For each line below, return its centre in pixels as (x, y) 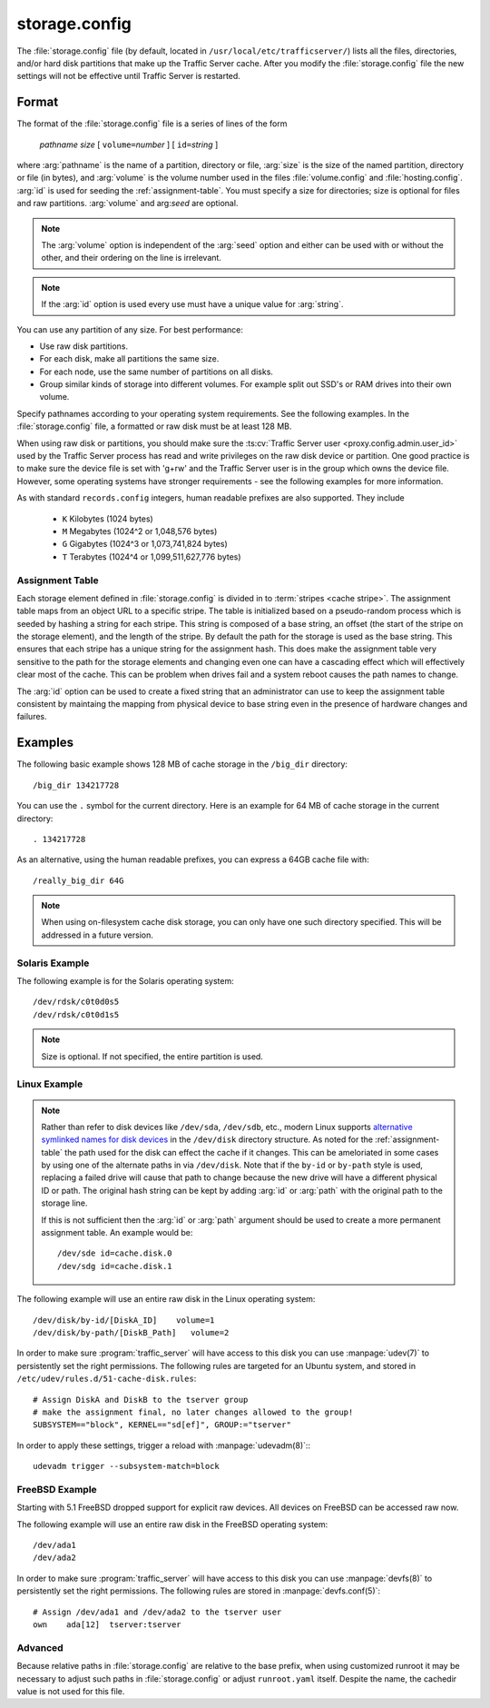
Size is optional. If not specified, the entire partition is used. (152, 1056)
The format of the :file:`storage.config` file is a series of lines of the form (152, 124)
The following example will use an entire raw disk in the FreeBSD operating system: (172, 1524)
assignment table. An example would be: (117, 1233)
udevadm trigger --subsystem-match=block (126, 1466)
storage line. (64, 1203)
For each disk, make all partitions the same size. (129, 359)
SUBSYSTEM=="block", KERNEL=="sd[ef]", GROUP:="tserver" (162, 1425)
